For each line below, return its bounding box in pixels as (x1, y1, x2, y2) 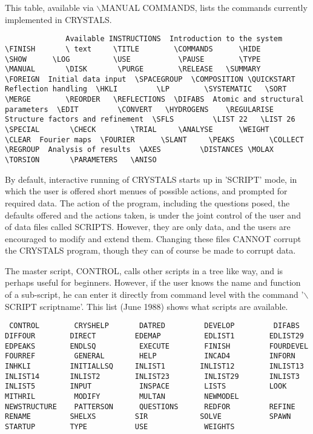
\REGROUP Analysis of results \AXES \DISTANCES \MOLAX (5, 145, 274, 154)
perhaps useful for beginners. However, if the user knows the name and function (5, 276, 301, 289)
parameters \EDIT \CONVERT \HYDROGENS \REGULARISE (5, 105, 274, 114)
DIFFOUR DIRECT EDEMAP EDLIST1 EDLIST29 (5, 331, 304, 340)
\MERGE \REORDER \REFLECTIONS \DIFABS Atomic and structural (5, 95, 304, 104)
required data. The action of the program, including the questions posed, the (5, 196, 290, 209)
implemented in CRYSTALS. (5, 13, 112, 25)
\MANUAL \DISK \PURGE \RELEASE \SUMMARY (5, 65, 261, 74)
